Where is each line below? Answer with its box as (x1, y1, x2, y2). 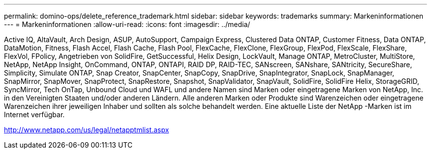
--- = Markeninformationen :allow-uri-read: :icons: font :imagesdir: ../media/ (4, 20, 250, 28)
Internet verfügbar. (4, 110, 65, 119)
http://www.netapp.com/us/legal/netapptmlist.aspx (4, 126, 169, 134)
